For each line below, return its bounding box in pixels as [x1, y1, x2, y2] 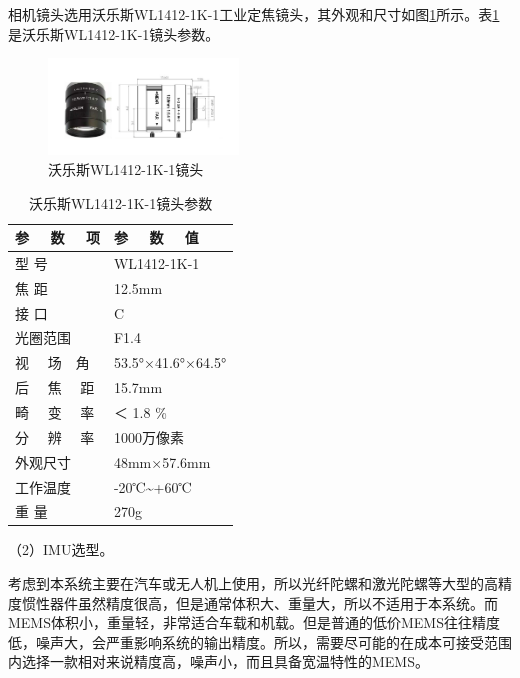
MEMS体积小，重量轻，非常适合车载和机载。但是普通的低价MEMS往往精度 [8, 612, 500, 633]
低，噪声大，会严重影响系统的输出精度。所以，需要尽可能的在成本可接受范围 [8, 631, 512, 652]
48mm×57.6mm [113, 451, 211, 472]
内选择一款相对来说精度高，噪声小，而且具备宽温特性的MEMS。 [8, 651, 429, 672]
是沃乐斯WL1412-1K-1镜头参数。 [8, 23, 220, 44]
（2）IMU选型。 [8, 539, 114, 560]
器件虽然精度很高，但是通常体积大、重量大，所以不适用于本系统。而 [49, 592, 498, 613]
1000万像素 [113, 426, 184, 447]
